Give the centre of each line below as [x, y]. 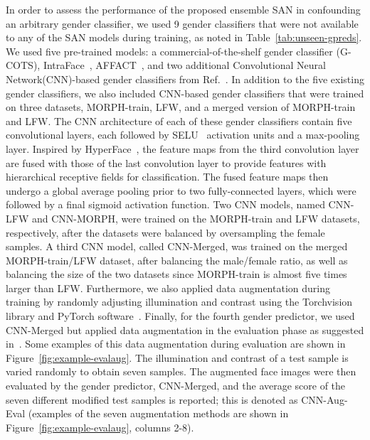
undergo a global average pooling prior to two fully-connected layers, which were [181, 190]
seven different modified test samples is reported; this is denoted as [152, 399]
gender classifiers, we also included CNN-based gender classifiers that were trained [185, 93]
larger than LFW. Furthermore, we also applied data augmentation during [168, 288]
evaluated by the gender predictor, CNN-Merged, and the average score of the [176, 386]
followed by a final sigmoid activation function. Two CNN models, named [165, 204]
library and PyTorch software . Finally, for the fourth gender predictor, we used [180, 316]
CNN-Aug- [324, 399]
